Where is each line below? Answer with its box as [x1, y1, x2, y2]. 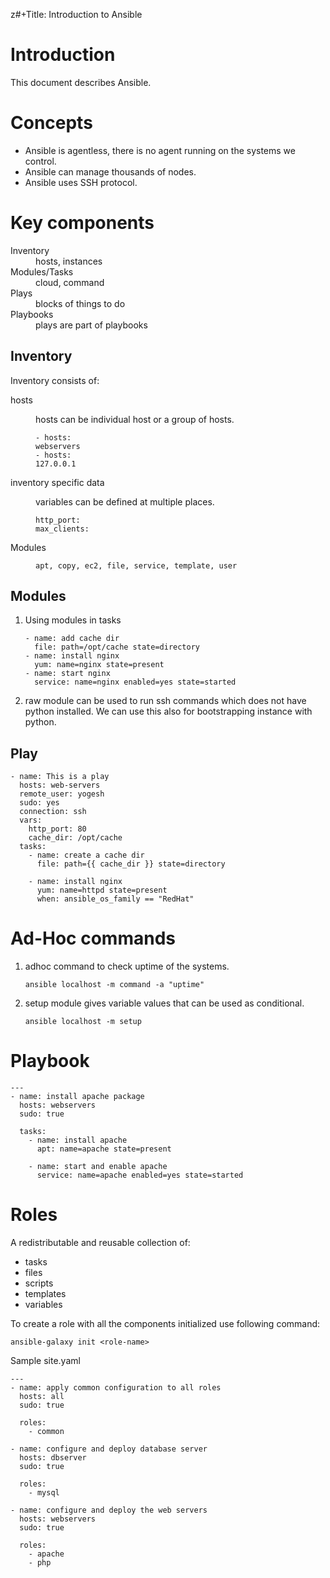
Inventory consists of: [10, 374, 100, 386]
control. [24, 155, 57, 167]
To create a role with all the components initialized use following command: [10, 1318, 321, 1330]
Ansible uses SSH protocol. [24, 176, 138, 188]
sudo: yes [19, 798, 60, 808]
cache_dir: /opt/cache [28, 833, 123, 843]
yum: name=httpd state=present [36, 885, 168, 896]
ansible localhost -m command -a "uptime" [24, 980, 205, 990]
